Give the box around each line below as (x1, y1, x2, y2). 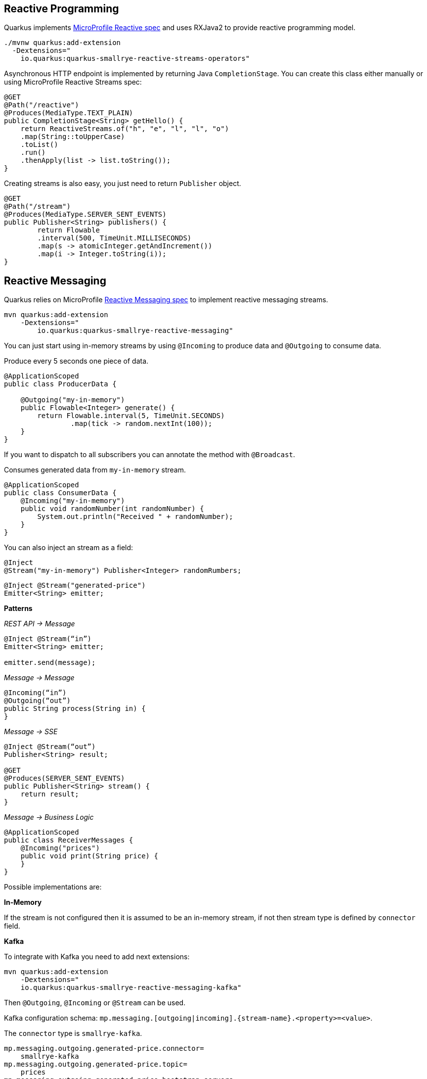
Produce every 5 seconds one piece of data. (4, 357, 149, 366)
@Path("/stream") (4, 202, 71, 211)
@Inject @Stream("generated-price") (4, 581, 146, 590)
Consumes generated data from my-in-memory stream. (4, 466, 186, 474)
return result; (20, 790, 79, 798)
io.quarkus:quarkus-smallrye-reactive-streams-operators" (20, 54, 250, 63)
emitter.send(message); (4, 658, 96, 667)
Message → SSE (4, 727, 58, 736)
